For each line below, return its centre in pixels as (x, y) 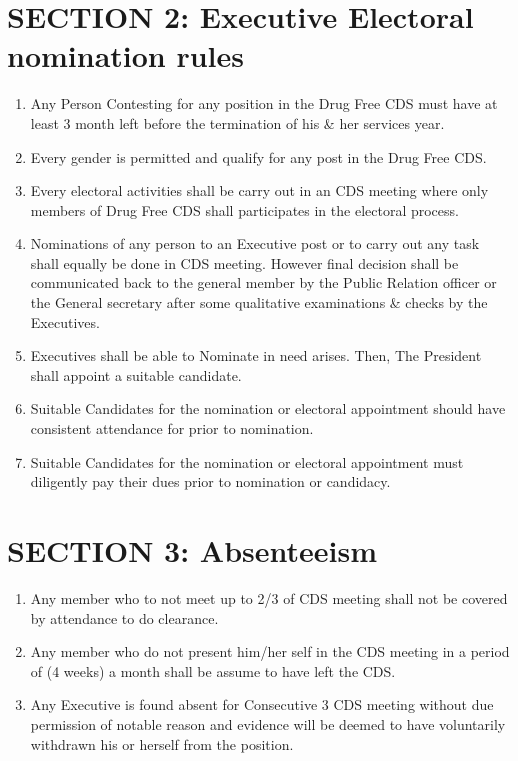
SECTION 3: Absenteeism (192, 550)
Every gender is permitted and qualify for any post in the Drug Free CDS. (258, 156)
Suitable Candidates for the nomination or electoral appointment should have (268, 408)
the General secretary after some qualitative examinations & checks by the (259, 302)
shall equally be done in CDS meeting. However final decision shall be (244, 262)
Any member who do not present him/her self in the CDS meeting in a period (270, 651)
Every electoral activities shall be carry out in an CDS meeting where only (259, 190)
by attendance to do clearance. (124, 617)
